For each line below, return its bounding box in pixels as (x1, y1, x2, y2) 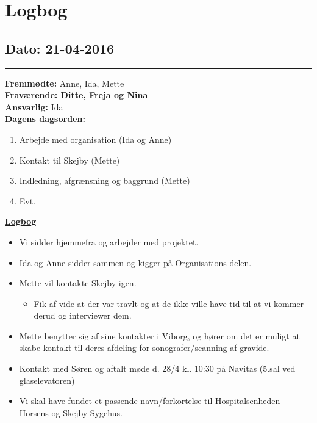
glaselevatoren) (19, 374, 75, 386)
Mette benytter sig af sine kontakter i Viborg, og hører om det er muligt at (19, 329, 300, 342)
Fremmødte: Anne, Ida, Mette (5, 76, 124, 89)
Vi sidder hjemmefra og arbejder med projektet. (19, 235, 199, 248)
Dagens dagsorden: (5, 112, 85, 125)
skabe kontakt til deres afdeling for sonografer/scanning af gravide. (19, 341, 269, 354)
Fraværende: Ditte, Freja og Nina (5, 89, 148, 101)
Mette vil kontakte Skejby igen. (19, 277, 137, 289)
